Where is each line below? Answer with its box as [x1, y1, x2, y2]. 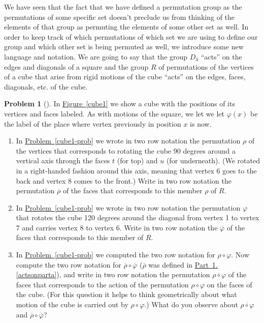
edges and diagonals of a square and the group [4, 61, 149, 72]
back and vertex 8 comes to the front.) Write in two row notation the [16, 175, 232, 186]
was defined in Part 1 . [148, 259, 218, 270]
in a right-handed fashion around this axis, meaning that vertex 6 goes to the [16, 165, 257, 175]
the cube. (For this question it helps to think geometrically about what [16, 289, 237, 300]
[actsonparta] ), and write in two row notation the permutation [16, 269, 210, 280]
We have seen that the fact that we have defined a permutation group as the [4, 2, 242, 12]
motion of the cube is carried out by [16, 299, 128, 310]
